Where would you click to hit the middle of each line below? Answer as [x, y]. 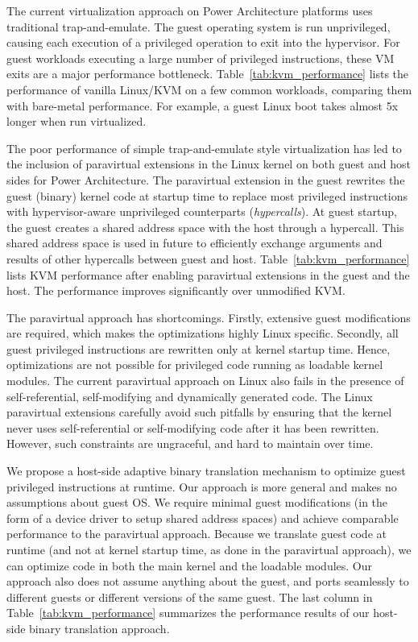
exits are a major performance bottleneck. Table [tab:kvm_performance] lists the [208, 74]
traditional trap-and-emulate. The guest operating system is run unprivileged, [199, 26]
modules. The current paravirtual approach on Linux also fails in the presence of [205, 381]
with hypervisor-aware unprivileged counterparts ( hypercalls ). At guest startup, [202, 211]
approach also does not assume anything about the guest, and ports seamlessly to [208, 581]
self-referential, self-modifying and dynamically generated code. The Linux [190, 396]
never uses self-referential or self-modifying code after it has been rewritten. [193, 427]
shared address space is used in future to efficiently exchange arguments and [195, 243]
